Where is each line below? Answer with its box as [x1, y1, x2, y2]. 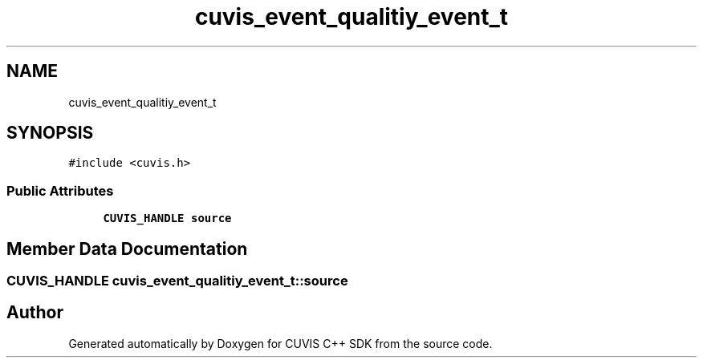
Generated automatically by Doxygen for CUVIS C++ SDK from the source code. [68, 336, 493, 350]
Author [6, 302, 63, 323]
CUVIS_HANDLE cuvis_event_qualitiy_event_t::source [6, 273, 348, 289]
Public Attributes [6, 182, 114, 199]
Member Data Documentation [6, 238, 248, 259]
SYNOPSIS [6, 123, 94, 144]
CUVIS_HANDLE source [103, 212, 232, 225]
